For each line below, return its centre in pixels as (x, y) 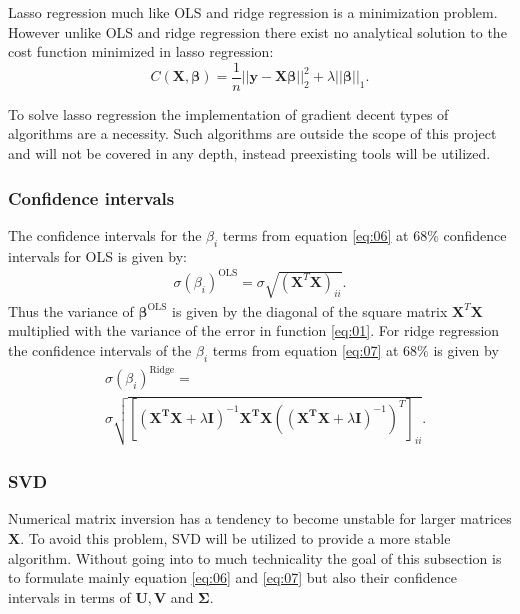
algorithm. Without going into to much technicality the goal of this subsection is (255, 557)
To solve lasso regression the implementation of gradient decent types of (228, 113)
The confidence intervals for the (105, 234)
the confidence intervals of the (100, 349)
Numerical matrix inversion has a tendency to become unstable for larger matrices (260, 518)
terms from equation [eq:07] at (305, 349)
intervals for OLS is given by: (97, 255)
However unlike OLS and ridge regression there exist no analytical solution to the (257, 31)
